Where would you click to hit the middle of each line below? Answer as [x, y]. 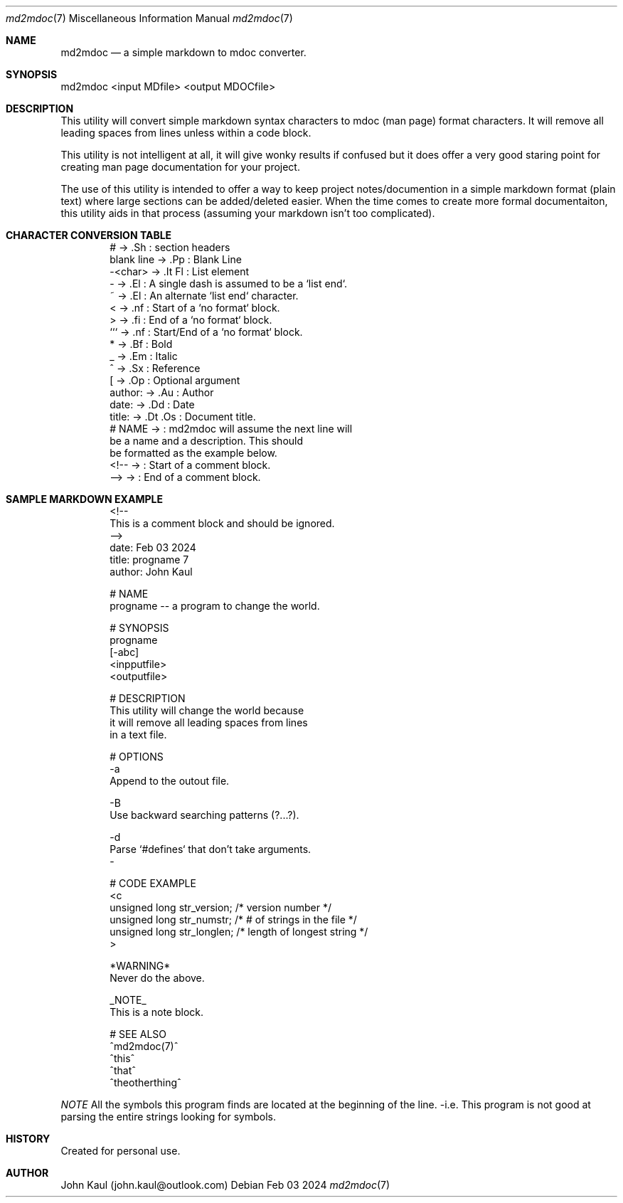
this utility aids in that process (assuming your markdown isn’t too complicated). [248, 213]
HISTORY [28, 1139]
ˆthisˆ [122, 1058]
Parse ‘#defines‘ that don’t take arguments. [211, 849]
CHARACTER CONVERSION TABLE [89, 235]
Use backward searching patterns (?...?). [204, 815]
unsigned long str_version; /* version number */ [221, 907]
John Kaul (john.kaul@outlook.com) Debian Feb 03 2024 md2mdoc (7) [225, 1185]
